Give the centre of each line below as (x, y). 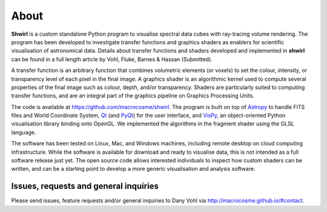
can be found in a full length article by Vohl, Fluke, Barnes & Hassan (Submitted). (112, 59)
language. (24, 132)
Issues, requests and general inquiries (85, 186)
